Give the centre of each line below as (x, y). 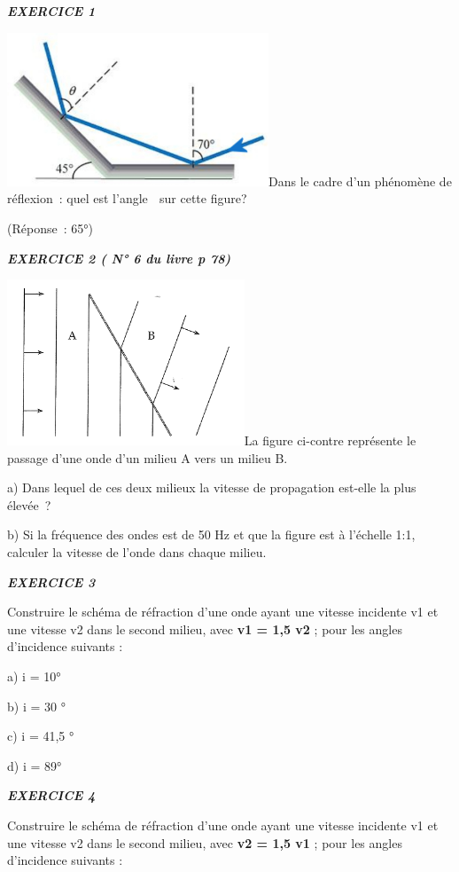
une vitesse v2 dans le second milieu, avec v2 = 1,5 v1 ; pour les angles (205, 842)
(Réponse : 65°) (50, 228)
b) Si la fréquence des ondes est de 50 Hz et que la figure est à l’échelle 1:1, (211, 534)
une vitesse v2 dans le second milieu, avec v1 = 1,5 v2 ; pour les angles (205, 628)
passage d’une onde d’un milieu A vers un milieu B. (148, 457)
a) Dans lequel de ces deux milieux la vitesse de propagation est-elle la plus (212, 487)
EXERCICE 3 (51, 581)
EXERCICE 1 (51, 11)
